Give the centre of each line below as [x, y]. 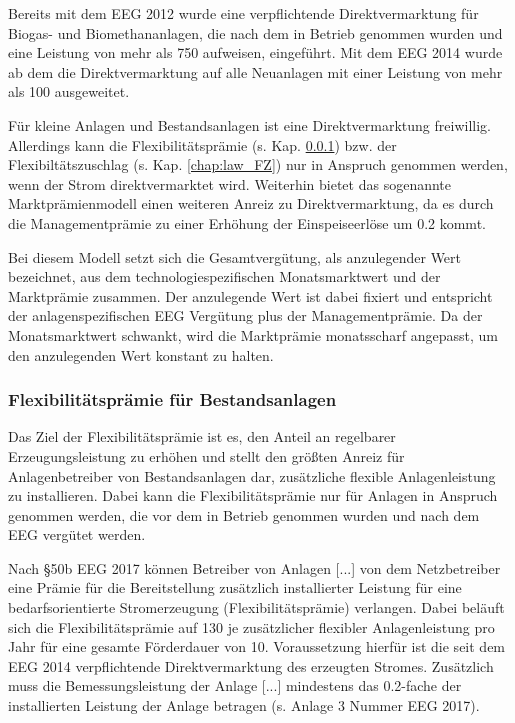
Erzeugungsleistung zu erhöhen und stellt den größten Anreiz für [206, 455]
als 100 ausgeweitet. [69, 91]
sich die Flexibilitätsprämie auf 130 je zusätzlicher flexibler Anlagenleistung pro [251, 626]
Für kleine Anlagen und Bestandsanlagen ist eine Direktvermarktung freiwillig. [249, 124]
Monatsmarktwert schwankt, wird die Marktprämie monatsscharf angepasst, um [253, 334]
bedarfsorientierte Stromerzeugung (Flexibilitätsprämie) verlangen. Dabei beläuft [256, 607]
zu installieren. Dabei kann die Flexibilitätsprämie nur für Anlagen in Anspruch [253, 495]
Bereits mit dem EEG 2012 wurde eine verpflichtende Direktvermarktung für [243, 13]
